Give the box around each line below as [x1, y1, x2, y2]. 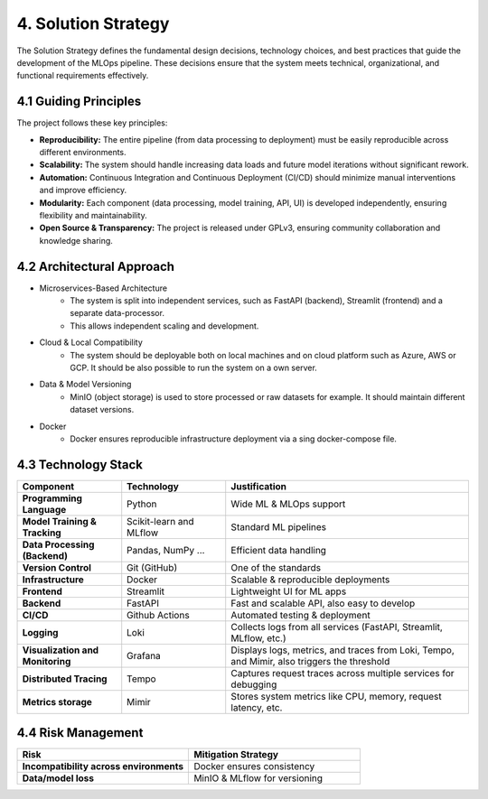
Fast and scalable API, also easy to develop [230, 597, 416, 609]
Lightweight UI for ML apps [230, 585, 347, 598]
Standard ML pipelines [230, 520, 327, 533]
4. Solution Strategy [16, 14, 170, 33]
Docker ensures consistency [193, 760, 315, 773]
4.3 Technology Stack [16, 457, 144, 472]
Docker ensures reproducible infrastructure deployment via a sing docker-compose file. [70, 433, 398, 444]
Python [127, 497, 157, 510]
